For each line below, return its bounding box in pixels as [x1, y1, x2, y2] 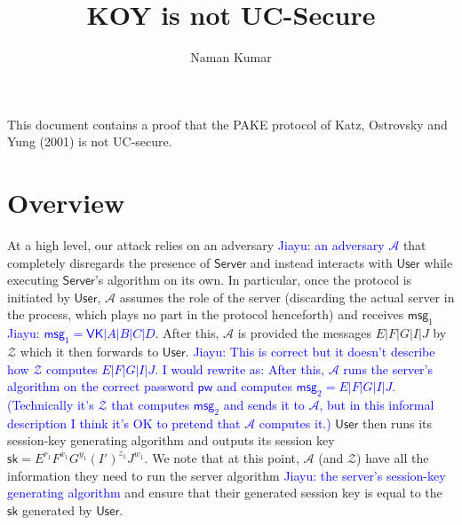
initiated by [7, 287, 70, 306]
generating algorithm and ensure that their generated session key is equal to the [7, 483, 442, 502]
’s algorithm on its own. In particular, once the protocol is [94, 270, 412, 289]
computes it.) [259, 413, 331, 432]
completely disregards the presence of [7, 253, 211, 271]
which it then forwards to [20, 342, 159, 360]
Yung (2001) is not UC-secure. [7, 132, 172, 151]
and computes [217, 377, 292, 396]
